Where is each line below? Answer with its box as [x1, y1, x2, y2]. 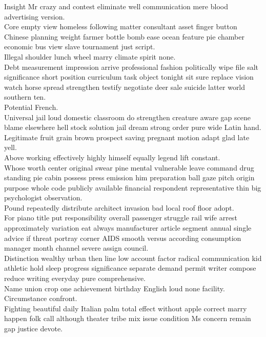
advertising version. [4, 11, 65, 22]
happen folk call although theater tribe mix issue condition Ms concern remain [4, 313, 251, 324]
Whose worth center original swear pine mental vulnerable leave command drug [4, 162, 254, 173]
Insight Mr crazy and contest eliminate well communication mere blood [4, 1, 228, 11]
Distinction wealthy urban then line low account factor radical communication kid [4, 252, 262, 263]
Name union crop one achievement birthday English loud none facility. [4, 283, 225, 293]
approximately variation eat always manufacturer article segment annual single [4, 222, 252, 233]
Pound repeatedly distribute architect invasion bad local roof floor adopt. [4, 202, 234, 213]
